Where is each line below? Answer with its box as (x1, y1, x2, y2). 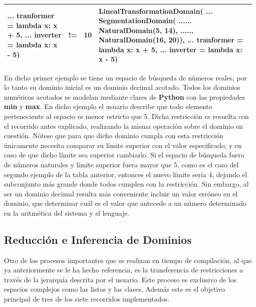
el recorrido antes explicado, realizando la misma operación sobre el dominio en (4, 120, 243, 131)
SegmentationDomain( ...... (98, 15, 192, 26)
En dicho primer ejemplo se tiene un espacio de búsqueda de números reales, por (4, 72, 247, 82)
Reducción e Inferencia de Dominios (4, 231, 192, 247)
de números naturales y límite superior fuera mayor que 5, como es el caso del (4, 159, 239, 169)
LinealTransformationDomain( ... (98, 5, 213, 16)
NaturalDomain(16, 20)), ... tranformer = (98, 35, 243, 45)
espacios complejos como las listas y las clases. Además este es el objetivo (4, 284, 225, 294)
